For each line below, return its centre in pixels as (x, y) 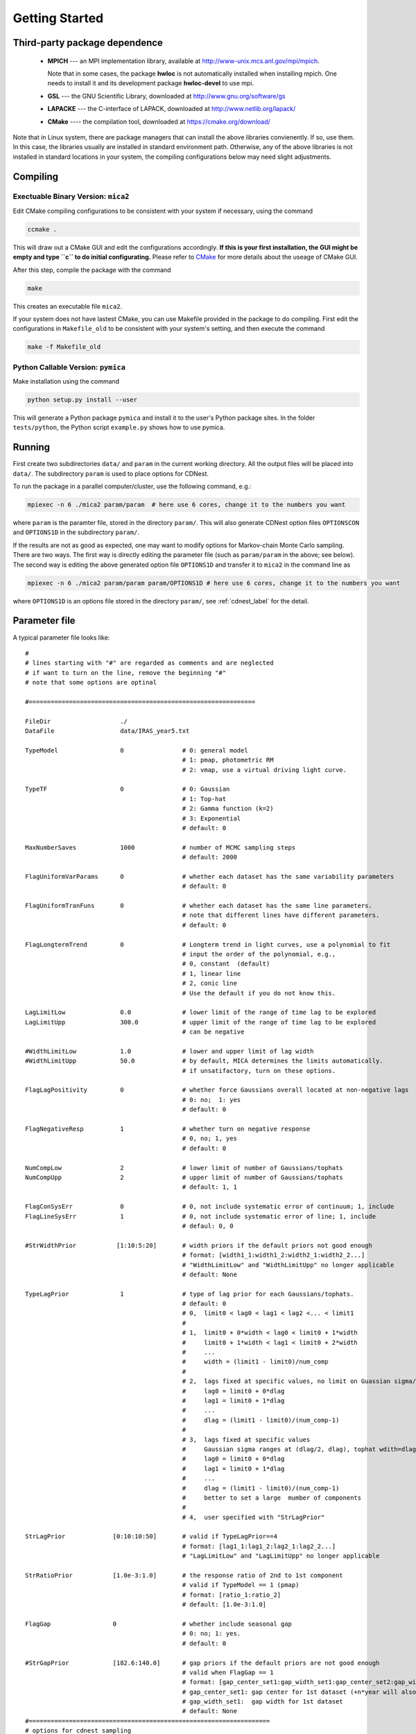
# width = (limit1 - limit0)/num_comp (255, 1362)
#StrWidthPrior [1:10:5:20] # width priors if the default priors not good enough (199, 1245)
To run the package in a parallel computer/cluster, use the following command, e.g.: (132, 486)
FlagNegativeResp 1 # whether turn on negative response (168, 1129)
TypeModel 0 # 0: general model (137, 750)
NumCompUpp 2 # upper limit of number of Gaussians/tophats (184, 1177)
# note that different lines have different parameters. (281, 915)
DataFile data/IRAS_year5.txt (107, 731)
